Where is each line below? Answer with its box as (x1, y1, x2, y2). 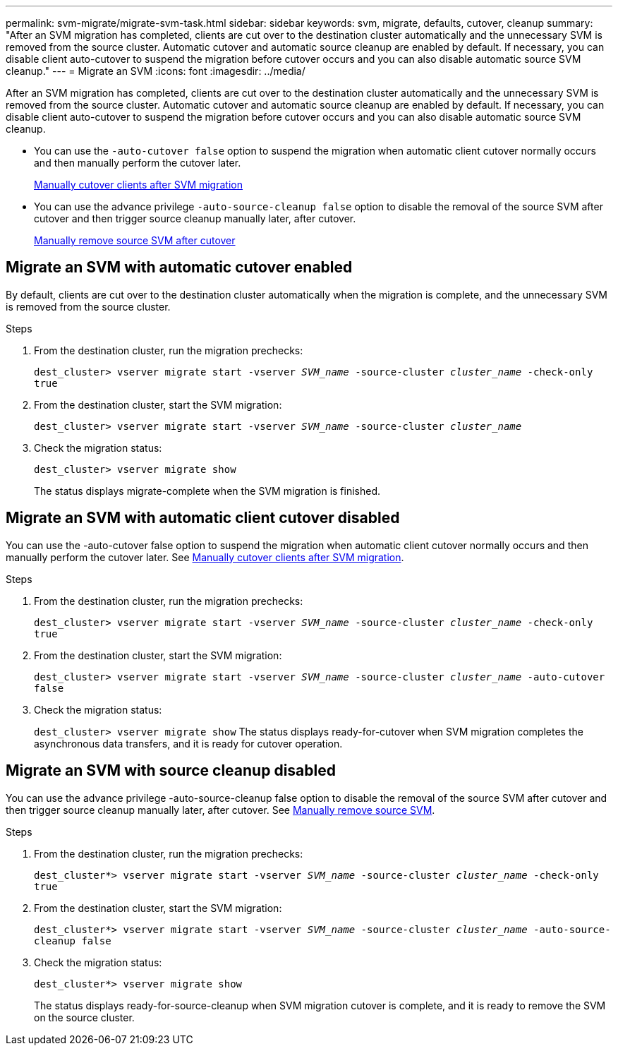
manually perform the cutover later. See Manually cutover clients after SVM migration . (6, 551, 404, 563)
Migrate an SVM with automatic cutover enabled (6, 258, 353, 277)
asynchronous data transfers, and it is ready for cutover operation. (34, 737, 343, 750)
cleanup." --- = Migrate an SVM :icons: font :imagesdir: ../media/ (6, 65, 305, 77)
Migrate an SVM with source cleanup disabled (6, 762, 336, 780)
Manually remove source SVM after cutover (34, 234, 236, 246)
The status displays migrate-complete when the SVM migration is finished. (34, 484, 381, 497)
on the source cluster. (34, 1011, 135, 1023)
